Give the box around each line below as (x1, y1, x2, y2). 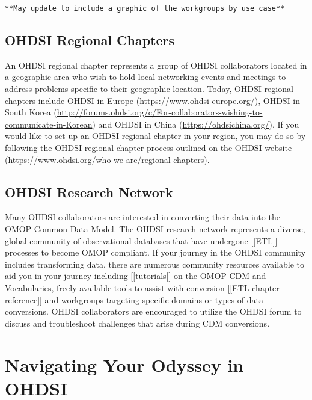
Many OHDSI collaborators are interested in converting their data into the (5, 211, 280, 223)
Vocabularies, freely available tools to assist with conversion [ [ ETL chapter (5, 281, 280, 294)
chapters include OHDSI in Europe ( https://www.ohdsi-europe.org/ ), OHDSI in (5, 94, 301, 106)
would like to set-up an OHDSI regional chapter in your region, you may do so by (5, 129, 306, 142)
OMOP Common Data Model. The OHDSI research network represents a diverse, (5, 223, 305, 235)
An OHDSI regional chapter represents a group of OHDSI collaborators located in (5, 58, 307, 71)
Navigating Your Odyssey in (5, 352, 244, 377)
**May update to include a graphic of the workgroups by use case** (5, 4, 285, 13)
